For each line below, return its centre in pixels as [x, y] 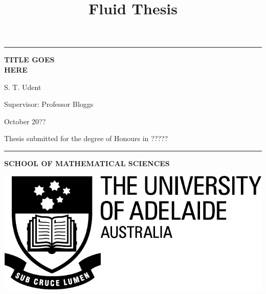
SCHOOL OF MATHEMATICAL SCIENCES [87, 163]
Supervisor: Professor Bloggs [49, 104]
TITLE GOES [29, 60]
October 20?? [25, 121]
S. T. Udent [23, 87]
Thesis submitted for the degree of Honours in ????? [86, 138]
